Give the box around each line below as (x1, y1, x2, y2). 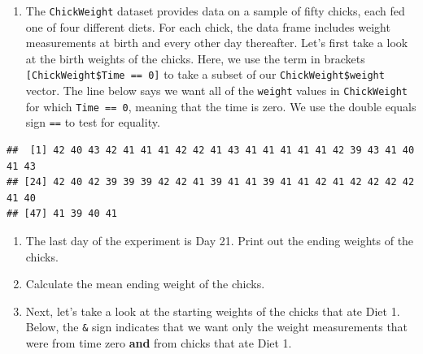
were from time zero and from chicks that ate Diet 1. (25, 335, 292, 352)
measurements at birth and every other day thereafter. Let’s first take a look (25, 34, 408, 51)
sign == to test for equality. (25, 114, 160, 131)
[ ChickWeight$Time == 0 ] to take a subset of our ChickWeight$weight (25, 66, 385, 83)
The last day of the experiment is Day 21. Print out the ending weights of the (25, 232, 414, 249)
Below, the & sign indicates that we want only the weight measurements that (25, 318, 408, 335)
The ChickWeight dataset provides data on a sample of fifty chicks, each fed (25, 2, 405, 19)
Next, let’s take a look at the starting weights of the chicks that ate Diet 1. (25, 302, 400, 319)
